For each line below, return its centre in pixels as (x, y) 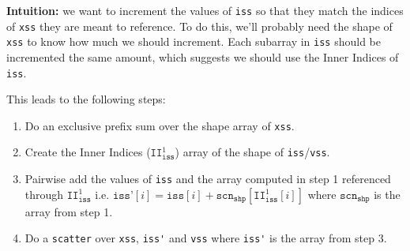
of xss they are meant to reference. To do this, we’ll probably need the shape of (199, 26)
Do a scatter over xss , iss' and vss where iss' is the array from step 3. (206, 238)
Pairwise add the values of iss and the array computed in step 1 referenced (208, 179)
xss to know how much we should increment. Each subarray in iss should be (194, 41)
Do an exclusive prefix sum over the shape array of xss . (160, 125)
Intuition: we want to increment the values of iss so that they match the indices (205, 10)
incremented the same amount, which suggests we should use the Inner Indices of (203, 56)
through (44, 194)
